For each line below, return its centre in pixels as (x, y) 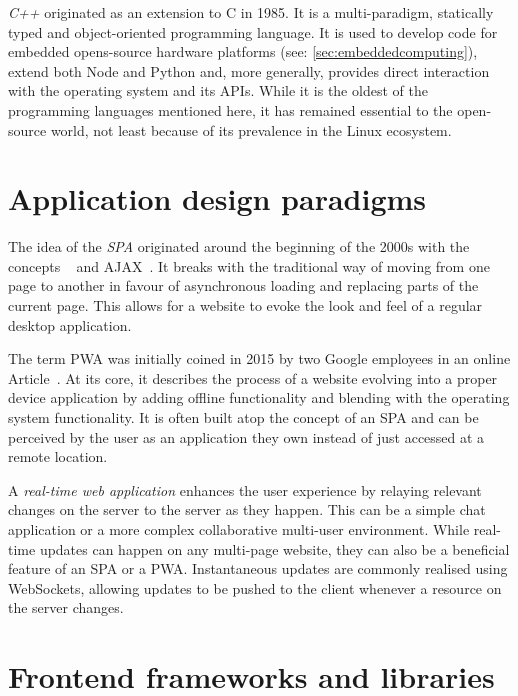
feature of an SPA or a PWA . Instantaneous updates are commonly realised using (258, 568)
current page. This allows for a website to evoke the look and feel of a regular (245, 305)
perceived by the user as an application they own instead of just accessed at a (246, 436)
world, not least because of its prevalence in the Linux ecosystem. (251, 129)
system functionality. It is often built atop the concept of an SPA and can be (243, 417)
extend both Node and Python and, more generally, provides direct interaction (249, 70)
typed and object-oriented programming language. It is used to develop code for (253, 31)
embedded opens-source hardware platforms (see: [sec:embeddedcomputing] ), (243, 51)
